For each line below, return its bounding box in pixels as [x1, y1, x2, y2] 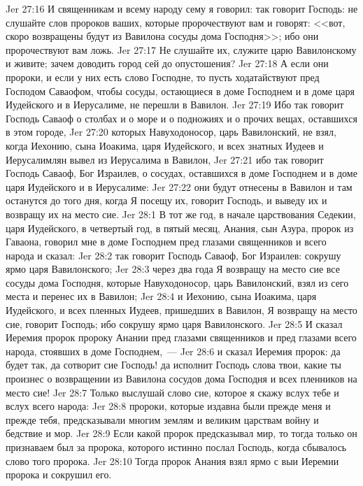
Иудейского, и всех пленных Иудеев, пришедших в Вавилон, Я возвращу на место [6, 303, 357, 317]
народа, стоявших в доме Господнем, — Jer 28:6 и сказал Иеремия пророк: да [6, 343, 341, 358]
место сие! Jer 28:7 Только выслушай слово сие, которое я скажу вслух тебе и [6, 385, 339, 399]
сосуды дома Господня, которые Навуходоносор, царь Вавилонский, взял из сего [6, 275, 349, 290]
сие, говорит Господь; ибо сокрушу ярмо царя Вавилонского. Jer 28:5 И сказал [6, 316, 343, 331]
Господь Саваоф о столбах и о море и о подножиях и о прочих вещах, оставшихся [6, 110, 357, 125]
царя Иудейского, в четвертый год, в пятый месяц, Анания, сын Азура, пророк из [6, 220, 354, 235]
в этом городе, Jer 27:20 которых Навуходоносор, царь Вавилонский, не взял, [6, 124, 336, 139]
